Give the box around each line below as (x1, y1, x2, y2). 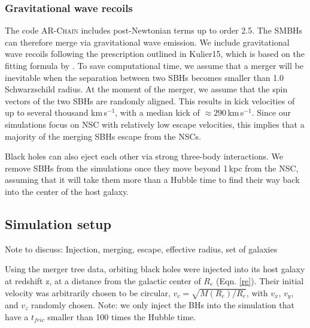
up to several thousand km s (5, 106, 107, 119)
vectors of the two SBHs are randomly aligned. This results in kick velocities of (5, 94, 295, 107)
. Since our (251, 106, 291, 119)
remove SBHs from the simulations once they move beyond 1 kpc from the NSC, (5, 161, 299, 174)
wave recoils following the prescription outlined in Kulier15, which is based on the (5, 47, 305, 60)
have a (5, 310, 29, 323)
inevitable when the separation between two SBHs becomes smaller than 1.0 (5, 71, 284, 83)
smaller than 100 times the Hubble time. (47, 310, 196, 323)
